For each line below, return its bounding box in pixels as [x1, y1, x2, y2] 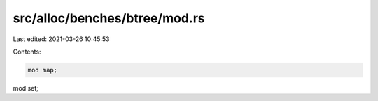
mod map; [27, 66, 58, 74]
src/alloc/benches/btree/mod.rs [13, 10, 206, 26]
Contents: [13, 47, 41, 56]
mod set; [13, 84, 38, 92]
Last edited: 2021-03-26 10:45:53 [13, 35, 110, 43]
